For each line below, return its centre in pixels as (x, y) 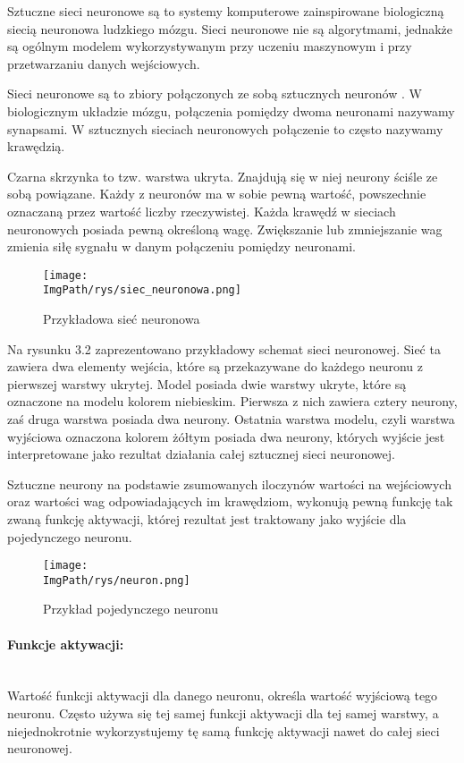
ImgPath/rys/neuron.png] (117, 580)
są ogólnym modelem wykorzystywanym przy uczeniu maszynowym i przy (210, 46)
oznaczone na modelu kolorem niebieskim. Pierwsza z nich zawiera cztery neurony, (232, 401)
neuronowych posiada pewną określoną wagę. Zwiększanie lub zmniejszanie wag (225, 229)
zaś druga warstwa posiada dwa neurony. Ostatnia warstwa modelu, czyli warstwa (231, 419)
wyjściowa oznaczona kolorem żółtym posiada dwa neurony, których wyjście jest (226, 436)
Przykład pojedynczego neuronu (131, 609)
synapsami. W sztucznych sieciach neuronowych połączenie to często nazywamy (225, 128)
